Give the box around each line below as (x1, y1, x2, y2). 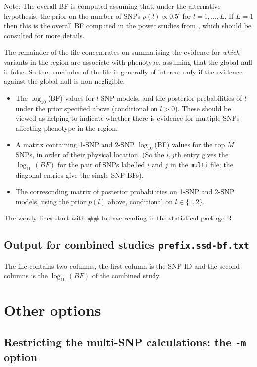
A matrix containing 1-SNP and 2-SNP (15, 139, 135, 149)
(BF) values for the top (154, 139, 225, 149)
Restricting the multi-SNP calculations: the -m (4, 334, 246, 349)
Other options (4, 300, 101, 320)
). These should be (175, 103, 231, 113)
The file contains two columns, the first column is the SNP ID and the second (4, 260, 240, 271)
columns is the (4, 270, 48, 281)
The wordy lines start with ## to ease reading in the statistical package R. (4, 213, 234, 223)
